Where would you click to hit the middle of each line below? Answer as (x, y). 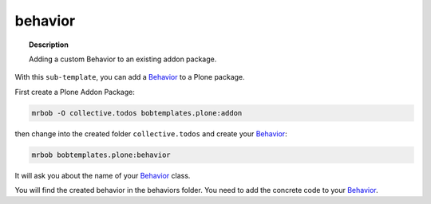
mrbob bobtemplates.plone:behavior (101, 155)
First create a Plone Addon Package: (75, 92)
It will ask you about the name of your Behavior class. (103, 175)
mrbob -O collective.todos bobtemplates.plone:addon (137, 113)
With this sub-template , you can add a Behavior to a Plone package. (130, 77)
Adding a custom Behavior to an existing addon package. (123, 59)
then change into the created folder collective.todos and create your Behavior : (151, 133)
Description (49, 45)
